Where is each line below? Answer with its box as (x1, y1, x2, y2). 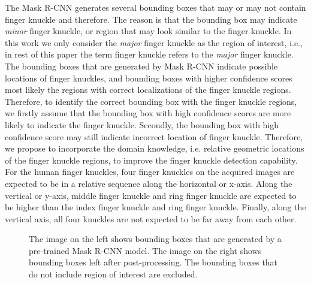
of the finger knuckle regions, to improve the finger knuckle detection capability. (5, 153, 298, 166)
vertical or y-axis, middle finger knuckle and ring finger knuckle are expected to (5, 189, 297, 201)
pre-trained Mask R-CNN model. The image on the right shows (29, 244, 262, 256)
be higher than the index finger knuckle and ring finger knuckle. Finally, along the (5, 201, 306, 213)
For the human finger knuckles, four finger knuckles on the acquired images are (5, 165, 295, 178)
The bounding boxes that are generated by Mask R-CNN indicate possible (5, 59, 278, 72)
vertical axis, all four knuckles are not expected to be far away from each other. (5, 212, 297, 225)
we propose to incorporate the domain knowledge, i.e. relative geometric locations (5, 142, 304, 155)
